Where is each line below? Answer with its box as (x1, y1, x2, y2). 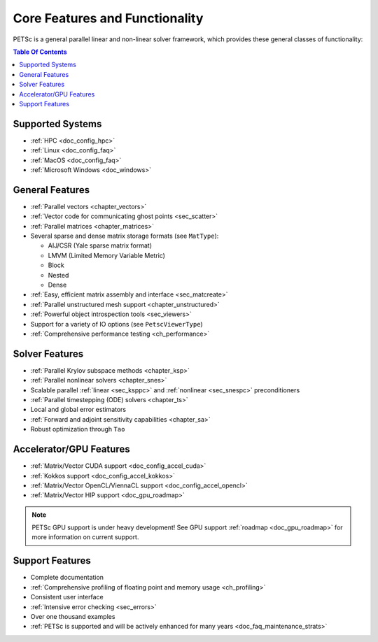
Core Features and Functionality (13, 10, 204, 26)
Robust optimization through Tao (30, 425, 125, 434)
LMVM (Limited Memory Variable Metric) (48, 251, 166, 259)
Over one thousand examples (30, 612, 115, 620)
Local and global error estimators (30, 406, 126, 414)
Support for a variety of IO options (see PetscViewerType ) (30, 320, 203, 328)
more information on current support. (31, 533, 139, 541)
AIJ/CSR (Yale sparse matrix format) (48, 241, 153, 250)
